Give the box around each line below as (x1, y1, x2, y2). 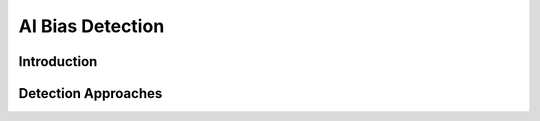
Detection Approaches (18, 85, 163, 102)
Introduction (18, 53, 98, 70)
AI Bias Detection (18, 15, 165, 37)
